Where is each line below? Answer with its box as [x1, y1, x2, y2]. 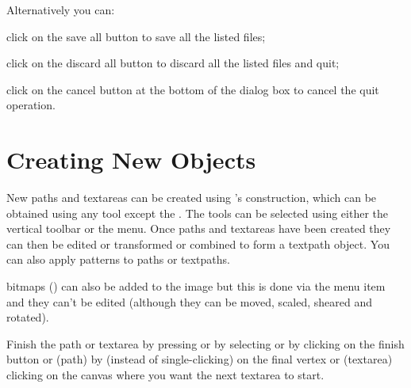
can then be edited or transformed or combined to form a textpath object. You [6, 235, 390, 252]
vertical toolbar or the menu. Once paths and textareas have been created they [6, 220, 391, 237]
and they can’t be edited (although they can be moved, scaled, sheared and [6, 293, 373, 310]
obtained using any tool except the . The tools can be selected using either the [6, 204, 388, 221]
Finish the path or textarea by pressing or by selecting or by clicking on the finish [6, 335, 405, 352]
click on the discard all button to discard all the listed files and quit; [6, 55, 340, 71]
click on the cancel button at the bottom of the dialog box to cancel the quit [6, 81, 379, 97]
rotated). [6, 309, 49, 325]
